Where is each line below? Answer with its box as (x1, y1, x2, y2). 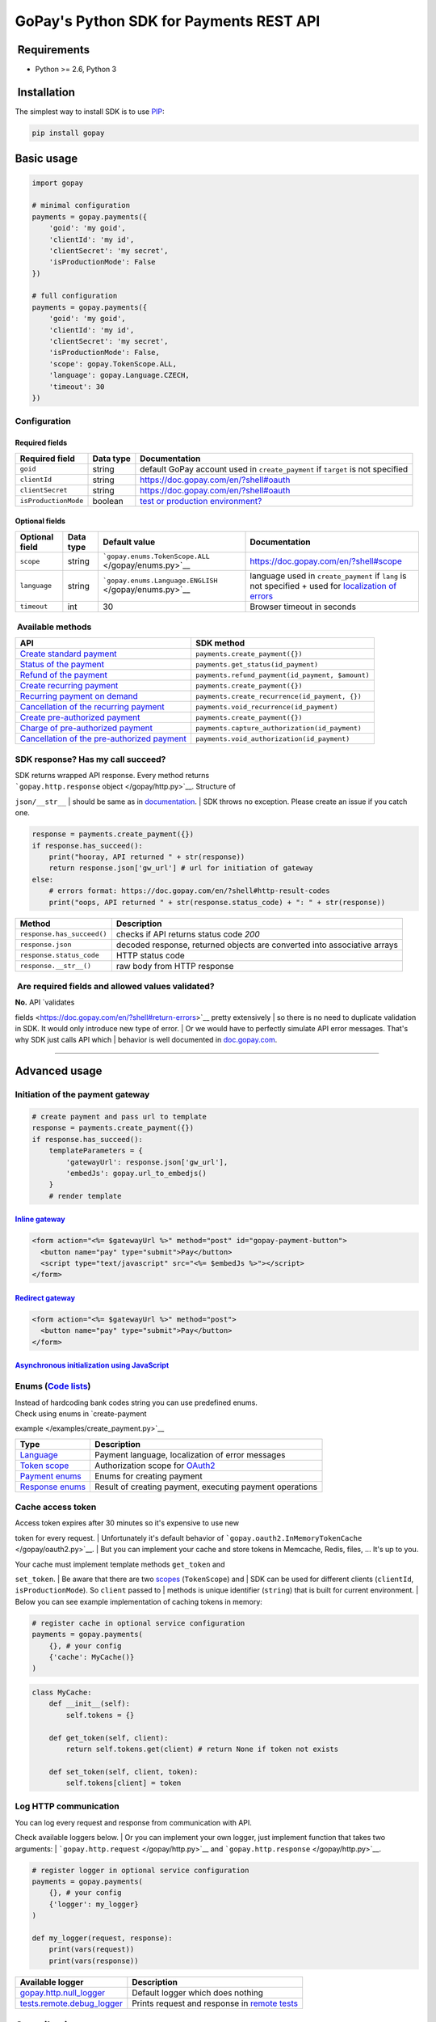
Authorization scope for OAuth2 (94, 1460, 216, 1471)
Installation (17, 85, 76, 99)
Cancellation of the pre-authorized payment (19, 733, 187, 744)
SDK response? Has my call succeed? (15, 753, 166, 764)
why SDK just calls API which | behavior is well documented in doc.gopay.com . (15, 1035, 278, 1045)
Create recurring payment (19, 680, 119, 692)
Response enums (19, 1481, 86, 1492)
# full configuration (31, 291, 118, 301)
